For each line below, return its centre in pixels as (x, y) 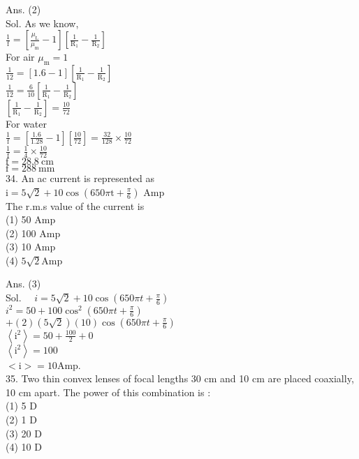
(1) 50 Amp (31, 219)
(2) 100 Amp (33, 233)
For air (20, 57)
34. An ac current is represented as (80, 178)
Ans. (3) (23, 284)
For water (26, 123)
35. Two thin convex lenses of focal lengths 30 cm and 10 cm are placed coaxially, (180, 378)
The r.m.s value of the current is (75, 205)
